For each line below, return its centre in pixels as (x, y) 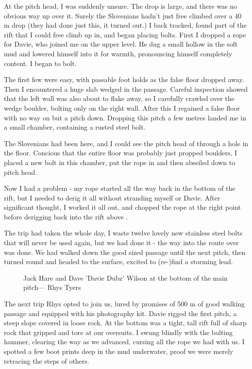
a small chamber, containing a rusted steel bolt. (75, 127)
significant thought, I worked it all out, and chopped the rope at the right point (122, 207)
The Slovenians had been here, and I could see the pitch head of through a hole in (126, 143)
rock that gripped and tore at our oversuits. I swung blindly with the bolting (118, 332)
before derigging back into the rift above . (66, 216)
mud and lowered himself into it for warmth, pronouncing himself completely (118, 53)
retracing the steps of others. (47, 361)
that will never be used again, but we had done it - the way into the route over (121, 243)
